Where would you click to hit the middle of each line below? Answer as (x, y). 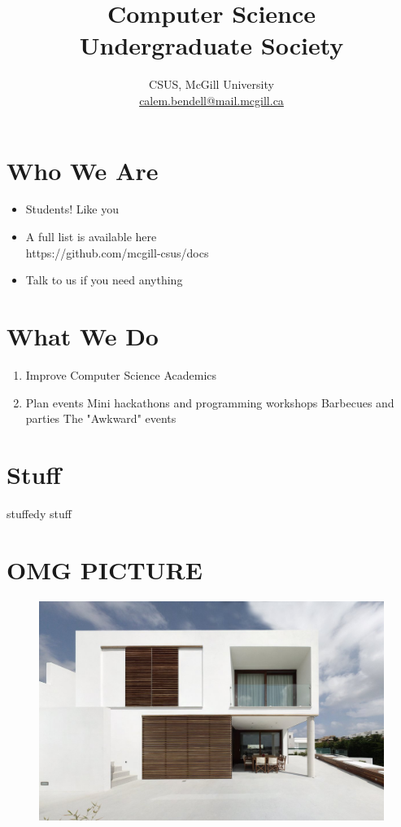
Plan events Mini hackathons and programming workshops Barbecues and (210, 402)
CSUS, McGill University (211, 84)
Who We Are (83, 170)
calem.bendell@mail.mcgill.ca (211, 100)
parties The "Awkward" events (101, 418)
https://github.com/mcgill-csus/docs (117, 252)
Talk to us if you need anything (104, 280)
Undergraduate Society (211, 45)
